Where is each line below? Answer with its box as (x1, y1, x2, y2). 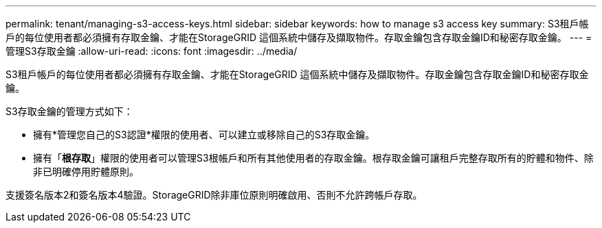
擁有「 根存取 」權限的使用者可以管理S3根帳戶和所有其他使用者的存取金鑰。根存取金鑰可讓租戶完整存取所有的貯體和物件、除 (33, 152, 594, 164)
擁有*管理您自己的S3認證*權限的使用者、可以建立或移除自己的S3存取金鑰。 (33, 129, 375, 140)
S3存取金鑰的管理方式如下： (5, 105, 133, 117)
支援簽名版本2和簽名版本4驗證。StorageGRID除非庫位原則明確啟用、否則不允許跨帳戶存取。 (5, 189, 423, 201)
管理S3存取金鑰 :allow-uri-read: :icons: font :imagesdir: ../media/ (5, 45, 298, 57)
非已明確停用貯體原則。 (33, 166, 139, 177)
